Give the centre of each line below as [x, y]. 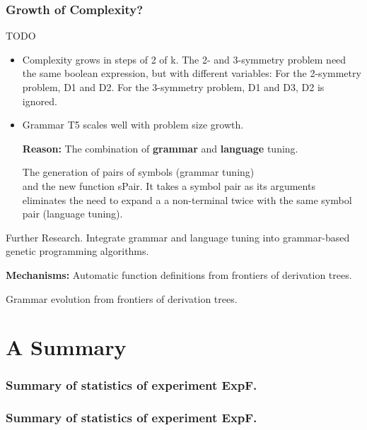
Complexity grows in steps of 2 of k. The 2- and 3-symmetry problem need [184, 59]
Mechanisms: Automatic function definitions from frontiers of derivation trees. [179, 274]
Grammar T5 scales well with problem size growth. [133, 125]
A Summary [66, 347]
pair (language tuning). [72, 214]
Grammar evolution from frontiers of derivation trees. [122, 298]
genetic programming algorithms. [77, 251]
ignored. [40, 101]
